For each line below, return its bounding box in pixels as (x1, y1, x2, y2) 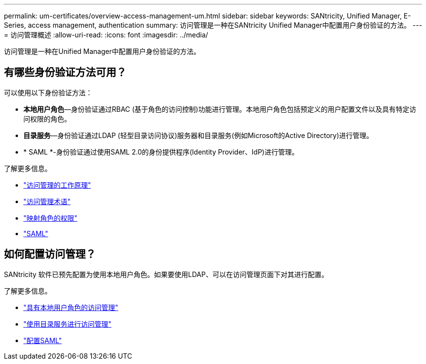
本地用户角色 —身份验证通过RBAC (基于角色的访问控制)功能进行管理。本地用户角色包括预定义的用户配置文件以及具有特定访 (23, 104, 416, 113)
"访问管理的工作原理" (23, 180, 91, 189)
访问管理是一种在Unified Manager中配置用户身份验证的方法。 (4, 47, 200, 55)
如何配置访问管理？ (4, 248, 96, 260)
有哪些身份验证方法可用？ (4, 66, 126, 79)
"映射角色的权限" (23, 213, 78, 222)
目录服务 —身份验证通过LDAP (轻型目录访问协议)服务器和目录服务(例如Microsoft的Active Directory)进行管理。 (23, 131, 373, 139)
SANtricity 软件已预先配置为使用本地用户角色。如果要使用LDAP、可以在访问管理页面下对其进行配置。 (4, 270, 328, 278)
